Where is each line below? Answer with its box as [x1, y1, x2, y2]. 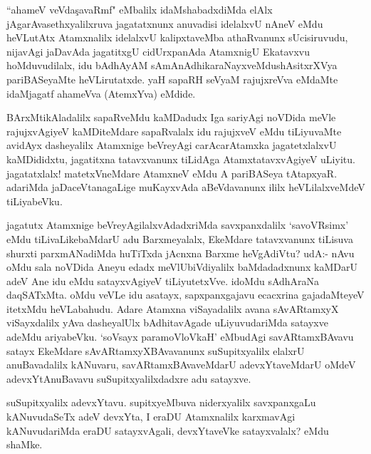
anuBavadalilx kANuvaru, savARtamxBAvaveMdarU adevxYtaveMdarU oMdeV [6, 357, 356, 372]
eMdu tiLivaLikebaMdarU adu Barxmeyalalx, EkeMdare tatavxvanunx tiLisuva [6, 231, 353, 246]
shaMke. [6, 437, 43, 452]
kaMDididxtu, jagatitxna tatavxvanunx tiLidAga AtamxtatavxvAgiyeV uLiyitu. [6, 151, 355, 166]
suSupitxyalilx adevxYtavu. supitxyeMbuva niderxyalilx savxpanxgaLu [6, 395, 316, 410]
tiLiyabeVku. [6, 193, 63, 208]
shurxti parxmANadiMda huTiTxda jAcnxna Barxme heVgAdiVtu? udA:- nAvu [6, 245, 355, 260]
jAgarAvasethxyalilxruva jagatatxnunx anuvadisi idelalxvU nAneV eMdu [6, 16, 323, 31]
